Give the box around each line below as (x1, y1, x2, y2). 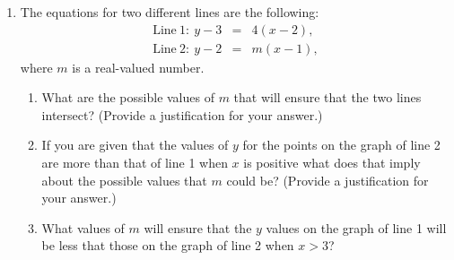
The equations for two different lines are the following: (20, 3, 319, 21)
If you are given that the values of (41, 135, 229, 154)
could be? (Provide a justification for (226, 170, 429, 189)
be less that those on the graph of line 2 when (41, 236, 294, 255)
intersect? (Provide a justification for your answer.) (41, 105, 323, 124)
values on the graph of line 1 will (266, 218, 447, 237)
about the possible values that (41, 170, 207, 189)
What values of (41, 218, 125, 237)
